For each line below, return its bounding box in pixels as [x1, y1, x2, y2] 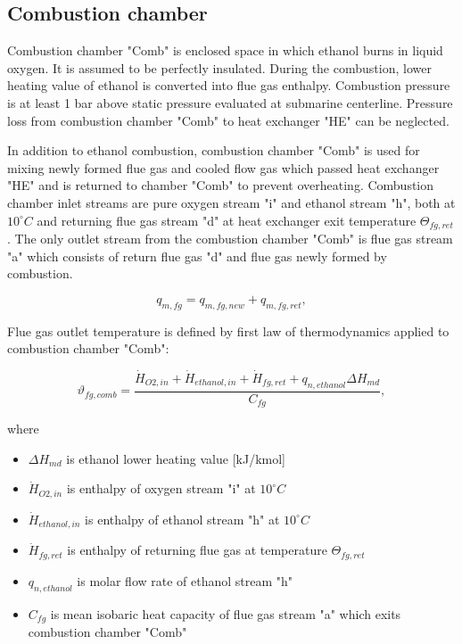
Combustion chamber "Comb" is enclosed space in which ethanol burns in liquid [7, 41, 443, 60]
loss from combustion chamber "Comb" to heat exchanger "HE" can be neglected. [7, 111, 450, 129]
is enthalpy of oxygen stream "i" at [66, 479, 256, 498]
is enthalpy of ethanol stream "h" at [85, 509, 280, 528]
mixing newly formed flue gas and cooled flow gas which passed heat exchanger [7, 158, 440, 177]
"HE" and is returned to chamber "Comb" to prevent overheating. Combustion [7, 176, 434, 194]
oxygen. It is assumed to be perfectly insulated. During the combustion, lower [7, 58, 432, 77]
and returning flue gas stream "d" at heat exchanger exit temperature [37, 211, 417, 229]
